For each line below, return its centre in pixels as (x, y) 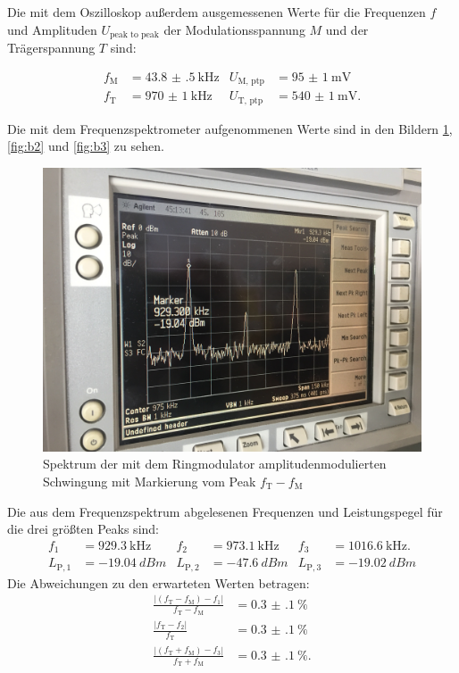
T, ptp (250, 100)
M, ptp (251, 82)
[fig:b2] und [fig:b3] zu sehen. (86, 146)
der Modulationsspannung (234, 29)
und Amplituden (52, 29)
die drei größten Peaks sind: (83, 529)
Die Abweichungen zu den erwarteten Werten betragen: (159, 582)
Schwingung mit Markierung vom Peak (150, 481)
